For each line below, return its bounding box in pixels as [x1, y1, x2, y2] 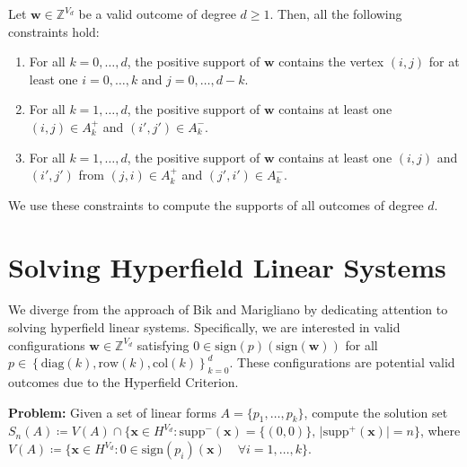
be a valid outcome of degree [78, 4, 236, 22]
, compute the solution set [304, 402, 448, 421]
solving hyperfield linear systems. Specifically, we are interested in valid [8, 318, 401, 337]
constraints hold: [8, 22, 100, 40]
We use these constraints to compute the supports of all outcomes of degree [8, 195, 424, 214]
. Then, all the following [269, 4, 402, 22]
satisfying [137, 335, 189, 354]
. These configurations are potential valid [229, 353, 455, 372]
